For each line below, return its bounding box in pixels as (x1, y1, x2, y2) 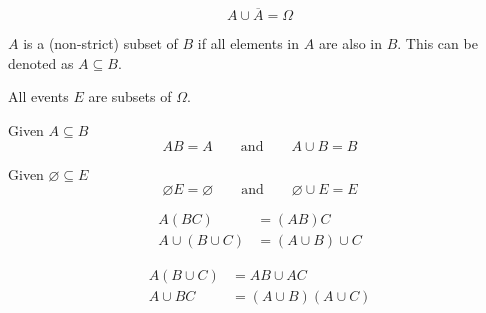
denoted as (8, 52, 74, 73)
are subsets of (88, 86, 172, 107)
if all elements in (197, 33, 300, 54)
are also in (318, 33, 382, 54)
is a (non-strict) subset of (23, 33, 178, 54)
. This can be (397, 33, 478, 54)
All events (8, 86, 69, 107)
